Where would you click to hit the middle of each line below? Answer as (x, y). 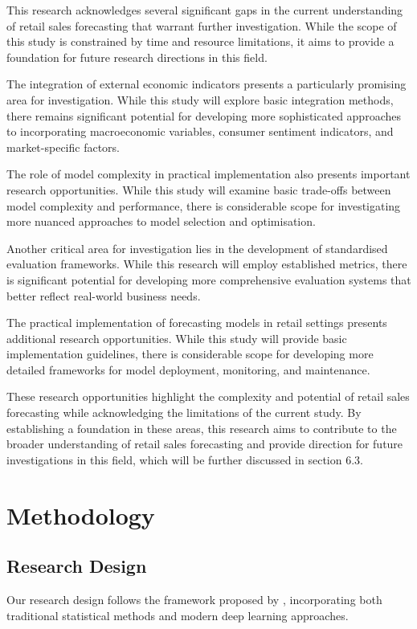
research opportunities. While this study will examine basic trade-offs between (199, 189)
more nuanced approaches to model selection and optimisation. (161, 221)
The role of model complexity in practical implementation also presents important (208, 174)
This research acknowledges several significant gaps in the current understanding (205, 10)
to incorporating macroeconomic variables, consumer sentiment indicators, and (200, 131)
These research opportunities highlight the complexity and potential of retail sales (208, 396)
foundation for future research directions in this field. (137, 57)
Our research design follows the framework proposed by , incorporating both (194, 600)
